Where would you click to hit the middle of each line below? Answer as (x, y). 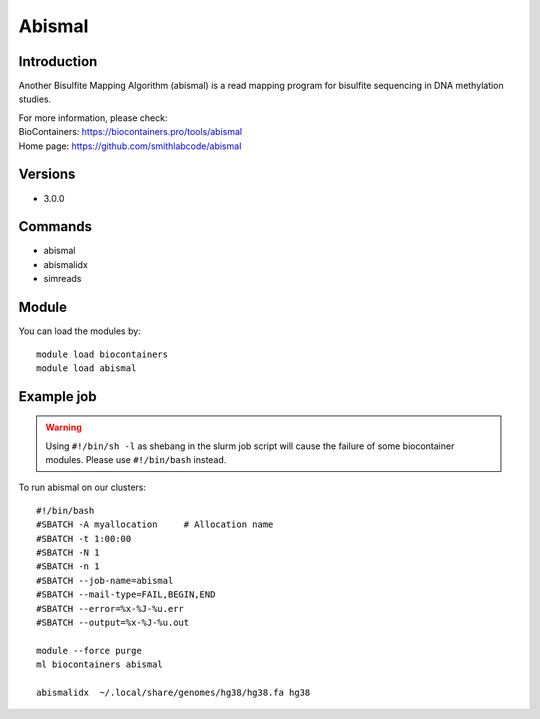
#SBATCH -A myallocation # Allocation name (155, 524)
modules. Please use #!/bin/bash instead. (136, 460)
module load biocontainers (102, 354)
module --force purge (89, 650)
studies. (35, 99)
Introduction (58, 61)
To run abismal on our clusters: (82, 487)
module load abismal (86, 368)
